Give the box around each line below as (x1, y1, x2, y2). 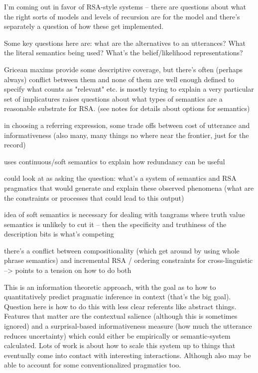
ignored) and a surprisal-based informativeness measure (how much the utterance (4, 321, 252, 331)
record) (4, 139, 26, 150)
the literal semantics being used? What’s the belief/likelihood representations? (4, 47, 243, 58)
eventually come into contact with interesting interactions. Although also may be (4, 350, 251, 360)
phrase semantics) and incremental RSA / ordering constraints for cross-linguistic (4, 255, 253, 265)
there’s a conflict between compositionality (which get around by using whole (4, 245, 240, 255)
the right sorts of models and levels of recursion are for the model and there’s (4, 11, 240, 21)
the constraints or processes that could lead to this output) (4, 192, 184, 203)
